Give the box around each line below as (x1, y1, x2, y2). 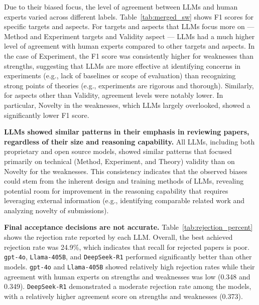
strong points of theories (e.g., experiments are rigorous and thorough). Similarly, (4, 80, 254, 90)
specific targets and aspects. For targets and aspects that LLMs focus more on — (4, 21, 254, 32)
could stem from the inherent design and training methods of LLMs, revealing (4, 176, 244, 186)
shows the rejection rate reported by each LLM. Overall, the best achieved (4, 232, 233, 242)
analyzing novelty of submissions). (4, 205, 109, 215)
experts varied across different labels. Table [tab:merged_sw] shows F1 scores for (4, 11, 253, 22)
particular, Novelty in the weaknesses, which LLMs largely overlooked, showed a (4, 99, 250, 110)
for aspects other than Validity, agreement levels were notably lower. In (4, 90, 223, 100)
